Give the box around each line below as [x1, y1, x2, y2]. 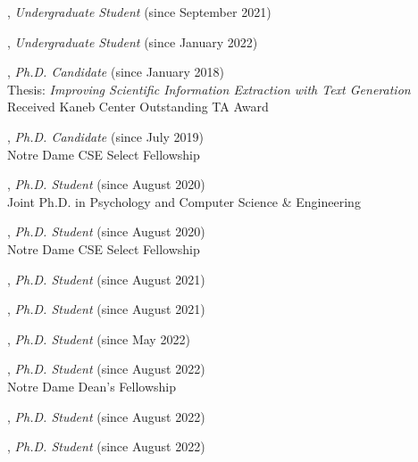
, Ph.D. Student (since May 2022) [7, 329, 190, 348]
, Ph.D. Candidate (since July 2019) [7, 127, 205, 145]
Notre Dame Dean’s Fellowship [7, 376, 176, 395]
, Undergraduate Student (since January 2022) [7, 32, 258, 51]
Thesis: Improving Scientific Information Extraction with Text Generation [7, 79, 411, 98]
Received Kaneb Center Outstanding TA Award [7, 97, 269, 116]
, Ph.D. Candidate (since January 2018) [7, 62, 225, 81]
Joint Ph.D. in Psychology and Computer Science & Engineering [7, 192, 361, 210]
